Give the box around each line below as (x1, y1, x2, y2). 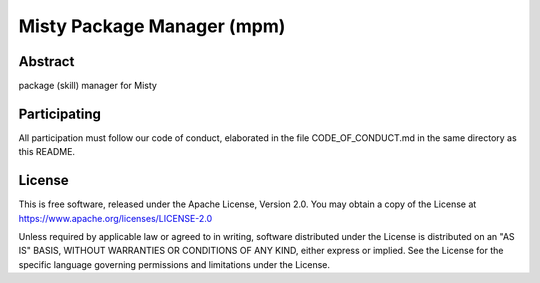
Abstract (18, 53, 75, 70)
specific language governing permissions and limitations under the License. (18, 258, 330, 270)
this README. (18, 146, 75, 158)
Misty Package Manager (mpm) (18, 15, 286, 37)
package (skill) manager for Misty (18, 80, 157, 92)
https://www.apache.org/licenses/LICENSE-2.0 (18, 212, 213, 224)
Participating (18, 105, 102, 122)
